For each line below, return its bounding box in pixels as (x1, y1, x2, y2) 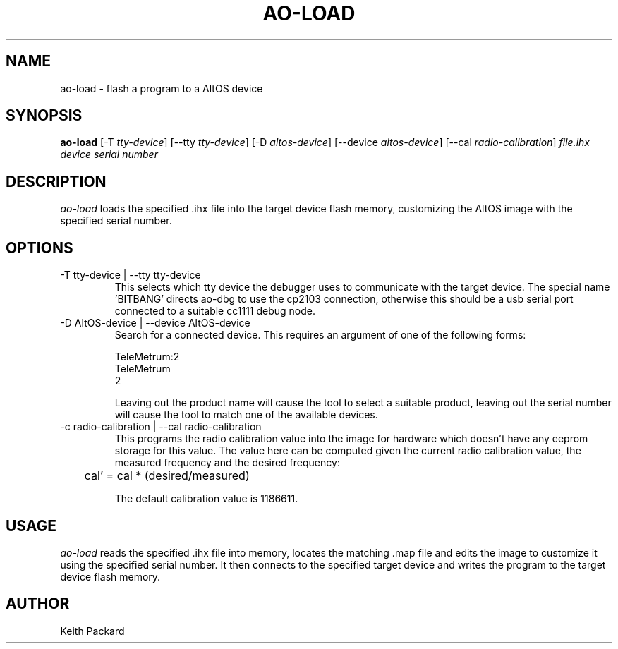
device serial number (60, 148, 158, 161)
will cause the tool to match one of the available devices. (114, 408, 378, 421)
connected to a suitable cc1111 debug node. (114, 305, 315, 317)
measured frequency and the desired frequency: (114, 456, 340, 469)
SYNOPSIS (6, 107, 83, 125)
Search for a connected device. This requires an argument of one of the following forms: (114, 329, 526, 341)
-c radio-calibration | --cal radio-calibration (60, 420, 262, 433)
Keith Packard (60, 624, 125, 637)
